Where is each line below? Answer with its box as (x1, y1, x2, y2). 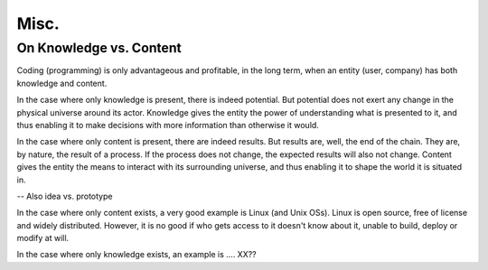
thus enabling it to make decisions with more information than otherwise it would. (16, 119, 320, 130)
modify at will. (16, 233, 70, 244)
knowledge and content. (16, 78, 108, 88)
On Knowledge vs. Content (16, 40, 183, 56)
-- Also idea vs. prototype (16, 191, 113, 201)
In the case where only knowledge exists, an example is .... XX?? (16, 249, 257, 260)
